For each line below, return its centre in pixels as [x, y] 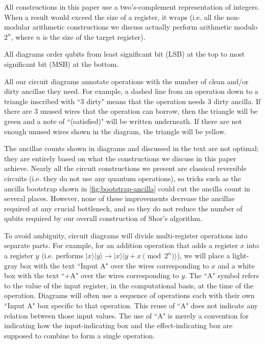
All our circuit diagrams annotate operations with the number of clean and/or [126, 81]
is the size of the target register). [94, 36]
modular [17, 27]
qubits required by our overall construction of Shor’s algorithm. [103, 218]
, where [22, 36]
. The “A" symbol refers [222, 275]
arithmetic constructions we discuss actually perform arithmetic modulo [145, 27]
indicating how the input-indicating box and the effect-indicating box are [118, 325]
